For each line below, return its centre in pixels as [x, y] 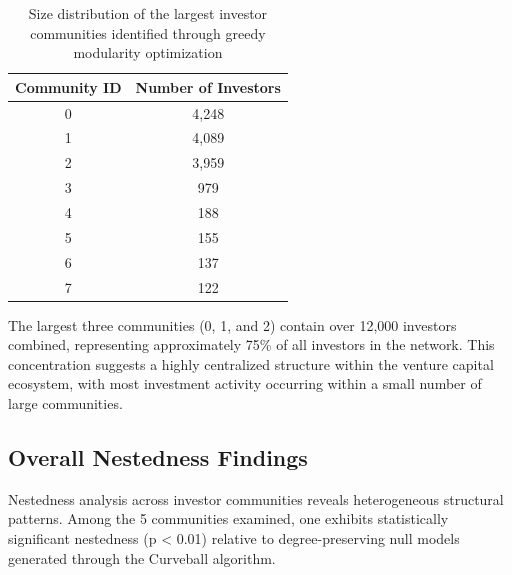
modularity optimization [148, 52]
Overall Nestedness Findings [158, 456]
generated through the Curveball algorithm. [142, 557]
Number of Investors [208, 86]
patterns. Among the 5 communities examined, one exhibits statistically [228, 518]
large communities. [65, 403]
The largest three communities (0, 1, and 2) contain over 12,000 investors [232, 324]
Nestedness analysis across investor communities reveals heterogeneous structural [256, 498]
